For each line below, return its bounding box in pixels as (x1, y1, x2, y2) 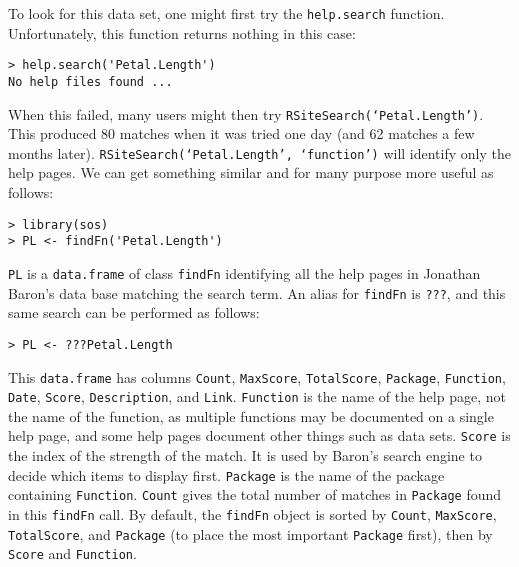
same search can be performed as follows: (8, 302, 260, 323)
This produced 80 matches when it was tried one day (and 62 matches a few (8, 123, 475, 144)
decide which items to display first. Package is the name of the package (8, 464, 445, 485)
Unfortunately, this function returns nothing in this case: (8, 22, 356, 43)
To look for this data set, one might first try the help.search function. (8, 3, 445, 23)
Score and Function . (8, 543, 137, 564)
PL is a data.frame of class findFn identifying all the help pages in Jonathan (8, 262, 481, 283)
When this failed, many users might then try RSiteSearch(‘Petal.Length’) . (8, 103, 484, 124)
